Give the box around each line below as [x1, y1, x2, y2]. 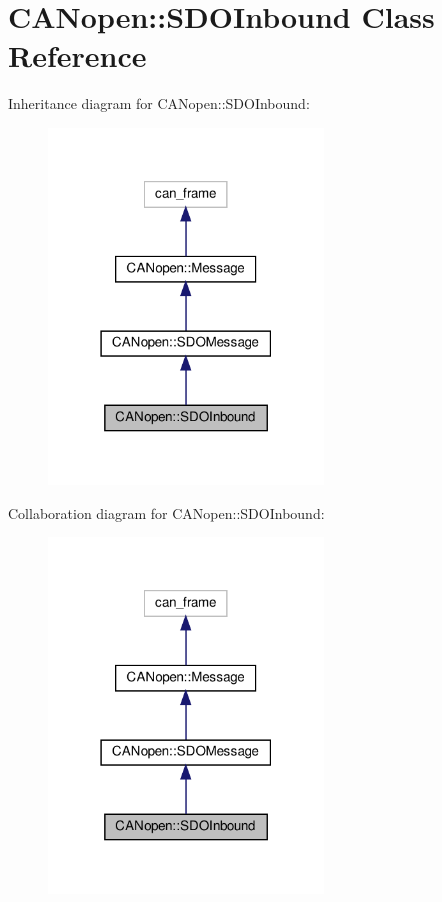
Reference [8, 35, 147, 76]
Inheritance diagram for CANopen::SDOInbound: [8, 93, 310, 114]
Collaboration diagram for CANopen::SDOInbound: [8, 502, 325, 523]
